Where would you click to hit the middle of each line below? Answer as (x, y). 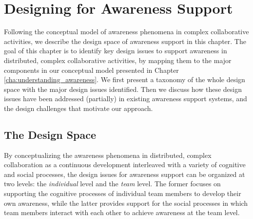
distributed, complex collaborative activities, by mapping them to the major (118, 60)
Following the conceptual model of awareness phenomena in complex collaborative (126, 32)
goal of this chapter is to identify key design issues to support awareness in (116, 51)
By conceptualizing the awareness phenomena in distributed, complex (108, 155)
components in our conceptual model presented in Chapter (91, 70)
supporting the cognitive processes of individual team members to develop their (123, 193)
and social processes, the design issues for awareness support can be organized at (125, 174)
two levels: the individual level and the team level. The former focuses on (112, 184)
